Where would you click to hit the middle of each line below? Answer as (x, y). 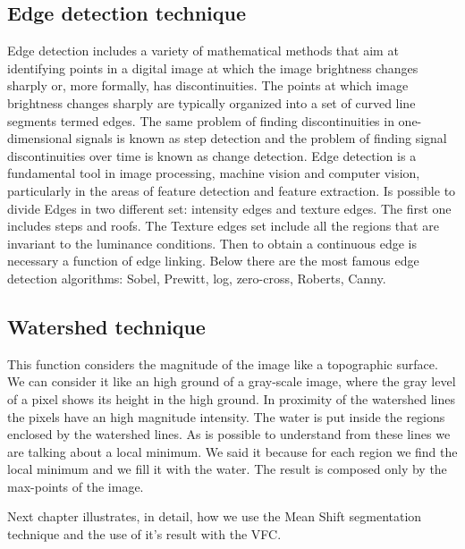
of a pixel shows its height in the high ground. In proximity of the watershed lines (232, 398)
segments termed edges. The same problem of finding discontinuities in (201, 120)
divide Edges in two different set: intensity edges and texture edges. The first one (229, 208)
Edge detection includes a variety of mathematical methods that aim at (203, 51)
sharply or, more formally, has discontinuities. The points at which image (208, 85)
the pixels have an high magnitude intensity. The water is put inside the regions (226, 416)
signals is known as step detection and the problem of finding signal (262, 138)
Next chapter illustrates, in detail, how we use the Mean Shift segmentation (215, 516)
